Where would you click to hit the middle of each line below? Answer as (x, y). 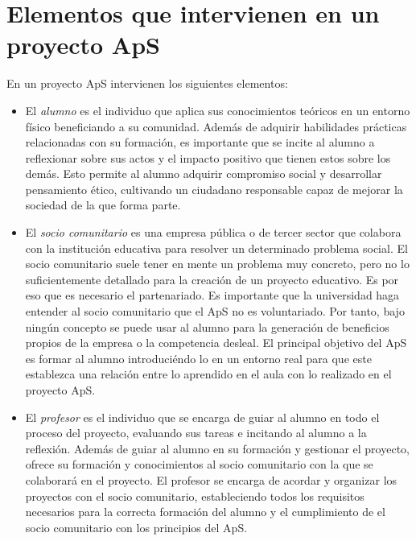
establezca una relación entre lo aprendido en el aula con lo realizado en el (208, 374)
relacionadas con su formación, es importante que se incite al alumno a (200, 142)
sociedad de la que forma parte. (103, 205)
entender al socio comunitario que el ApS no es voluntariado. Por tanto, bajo (215, 311)
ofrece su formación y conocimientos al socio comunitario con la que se (199, 464)
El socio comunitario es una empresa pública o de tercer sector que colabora (213, 232)
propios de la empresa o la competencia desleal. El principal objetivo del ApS (216, 343)
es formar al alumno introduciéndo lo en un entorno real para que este (198, 358)
